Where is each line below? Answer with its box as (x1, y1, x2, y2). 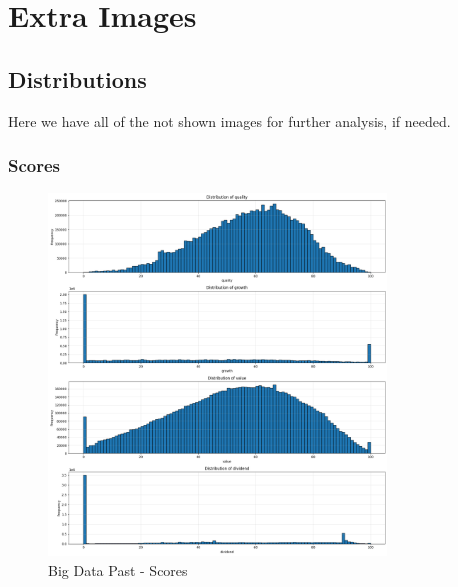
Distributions (8, 63, 147, 94)
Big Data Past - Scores (48, 559, 188, 580)
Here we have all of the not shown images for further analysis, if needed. (8, 110, 451, 131)
